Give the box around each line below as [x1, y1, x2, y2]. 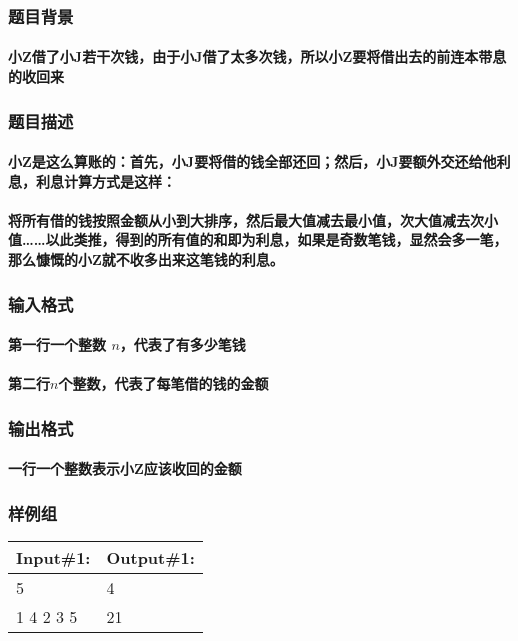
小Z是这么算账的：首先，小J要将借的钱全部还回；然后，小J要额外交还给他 [8, 151, 497, 172]
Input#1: [16, 546, 91, 570]
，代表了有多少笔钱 [119, 334, 246, 355]
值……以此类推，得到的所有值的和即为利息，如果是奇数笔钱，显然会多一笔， [8, 229, 508, 250]
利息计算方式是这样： [35, 170, 176, 191]
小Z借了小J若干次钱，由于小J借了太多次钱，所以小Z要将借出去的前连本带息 [8, 46, 507, 67]
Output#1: [106, 546, 195, 570]
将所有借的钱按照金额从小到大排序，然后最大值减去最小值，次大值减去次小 [8, 209, 498, 230]
